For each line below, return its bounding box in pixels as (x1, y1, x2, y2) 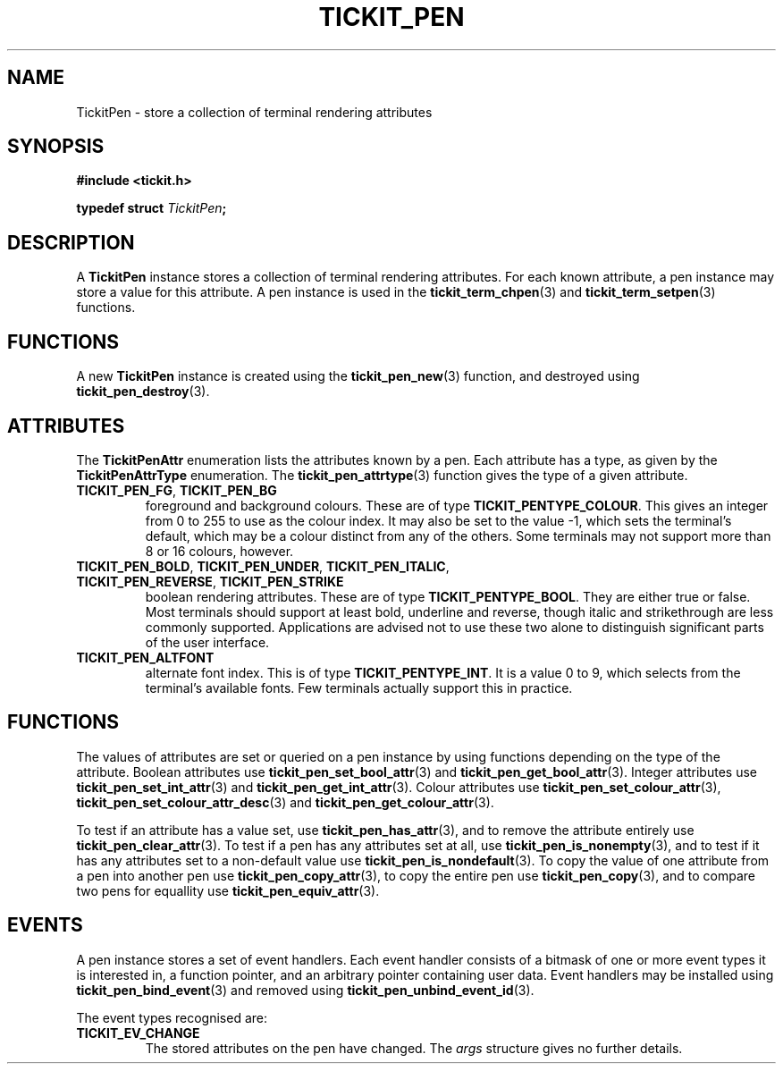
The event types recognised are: (76, 1009, 268, 1025)
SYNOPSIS (7, 135, 105, 158)
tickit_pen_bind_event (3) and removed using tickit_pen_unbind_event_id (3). (76, 982, 535, 998)
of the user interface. (145, 634, 270, 650)
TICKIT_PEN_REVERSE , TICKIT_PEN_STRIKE (76, 573, 344, 589)
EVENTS (7, 914, 83, 937)
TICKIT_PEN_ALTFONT (76, 649, 215, 665)
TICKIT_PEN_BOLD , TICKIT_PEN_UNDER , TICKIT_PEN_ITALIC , (76, 558, 450, 574)
